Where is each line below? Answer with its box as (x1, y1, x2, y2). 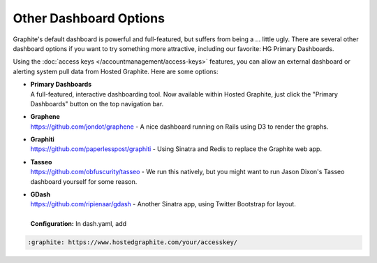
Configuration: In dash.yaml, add (30, 220, 127, 228)
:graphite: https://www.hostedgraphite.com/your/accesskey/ (27, 239, 238, 246)
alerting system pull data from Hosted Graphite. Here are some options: (13, 67, 219, 76)
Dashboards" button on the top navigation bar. (30, 99, 164, 108)
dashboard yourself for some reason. (30, 177, 138, 185)
